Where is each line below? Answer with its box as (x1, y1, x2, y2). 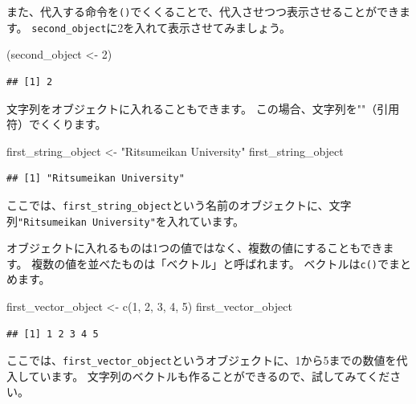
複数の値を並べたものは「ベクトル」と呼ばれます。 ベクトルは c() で (31, 255, 389, 271)
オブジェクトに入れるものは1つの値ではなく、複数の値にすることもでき (6, 239, 383, 256)
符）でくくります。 (6, 116, 107, 133)
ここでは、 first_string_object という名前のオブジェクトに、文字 (6, 196, 352, 213)
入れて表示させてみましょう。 (134, 18, 292, 35)
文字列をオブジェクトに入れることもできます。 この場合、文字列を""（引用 (6, 100, 400, 116)
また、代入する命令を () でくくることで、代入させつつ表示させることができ (6, 3, 400, 19)
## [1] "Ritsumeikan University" (6, 173, 185, 185)
